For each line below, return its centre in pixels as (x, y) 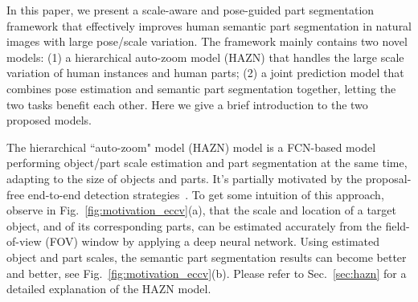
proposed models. (49, 120)
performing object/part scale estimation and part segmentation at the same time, (207, 163)
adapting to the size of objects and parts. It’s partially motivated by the (184, 178)
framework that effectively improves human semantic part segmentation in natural (209, 25)
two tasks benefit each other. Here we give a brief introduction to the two (187, 104)
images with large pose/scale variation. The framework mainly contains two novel (207, 41)
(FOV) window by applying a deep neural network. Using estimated (212, 241)
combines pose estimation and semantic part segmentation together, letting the (201, 88)
